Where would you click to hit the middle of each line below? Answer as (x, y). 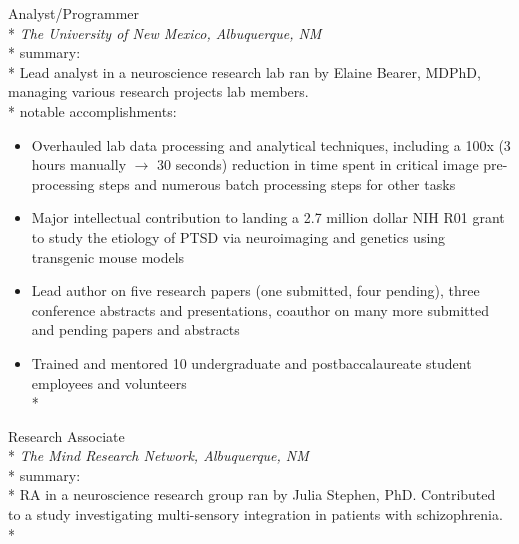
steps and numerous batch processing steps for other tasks (277, 183)
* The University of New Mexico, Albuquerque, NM (165, 32)
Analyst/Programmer (74, 13)
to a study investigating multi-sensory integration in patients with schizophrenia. (255, 514)
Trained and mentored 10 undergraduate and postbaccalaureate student (251, 362)
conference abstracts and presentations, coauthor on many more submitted (260, 309)
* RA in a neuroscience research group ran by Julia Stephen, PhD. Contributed (252, 494)
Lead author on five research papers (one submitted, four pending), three (255, 290)
